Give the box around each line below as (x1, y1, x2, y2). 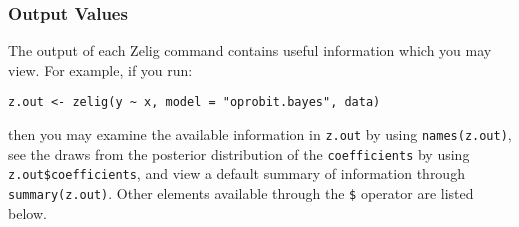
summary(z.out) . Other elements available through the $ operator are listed (8, 183, 474, 204)
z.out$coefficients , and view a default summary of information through (8, 163, 465, 184)
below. (8, 202, 47, 223)
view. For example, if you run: (8, 59, 193, 80)
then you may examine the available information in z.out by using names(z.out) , (8, 124, 512, 145)
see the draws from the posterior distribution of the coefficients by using (8, 143, 470, 164)
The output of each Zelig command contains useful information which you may (8, 40, 492, 61)
